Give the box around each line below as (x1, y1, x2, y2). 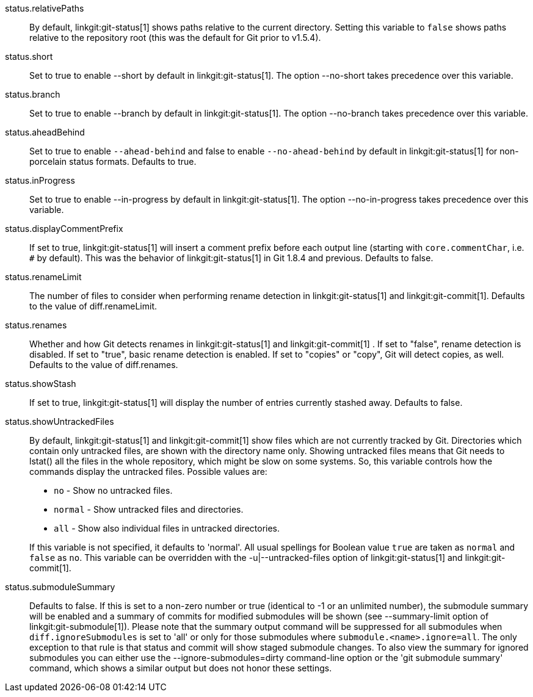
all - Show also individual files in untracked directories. (54, 523, 280, 533)
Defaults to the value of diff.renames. (29, 359, 178, 370)
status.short (5, 51, 53, 62)
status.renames (5, 320, 67, 330)
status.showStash (5, 378, 76, 389)
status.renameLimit (5, 272, 82, 282)
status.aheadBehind (5, 127, 85, 137)
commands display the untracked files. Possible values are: (29, 466, 267, 477)
